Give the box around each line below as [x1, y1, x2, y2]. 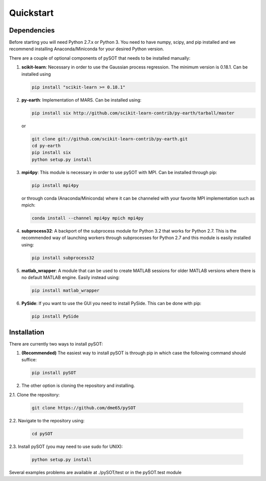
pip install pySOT [32, 370, 76, 376]
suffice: [21, 357, 37, 363]
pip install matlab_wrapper [32, 288, 100, 293]
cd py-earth [32, 143, 61, 148]
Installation [9, 328, 44, 336]
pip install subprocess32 [32, 255, 95, 261]
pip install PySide [32, 313, 79, 319]
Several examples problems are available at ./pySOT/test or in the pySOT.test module [9, 469, 182, 475]
